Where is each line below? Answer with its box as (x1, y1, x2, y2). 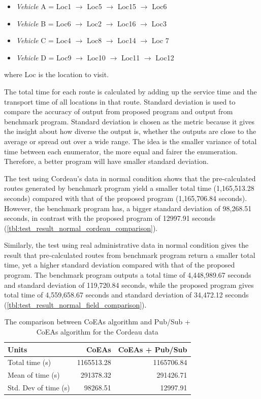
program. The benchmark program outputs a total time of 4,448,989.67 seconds (4, 270, 251, 280)
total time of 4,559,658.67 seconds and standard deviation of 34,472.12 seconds (4, 289, 249, 300)
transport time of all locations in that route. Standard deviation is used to (4, 96, 236, 107)
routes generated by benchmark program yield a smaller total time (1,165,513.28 (4, 183, 254, 193)
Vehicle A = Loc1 (16, 1, 72, 11)
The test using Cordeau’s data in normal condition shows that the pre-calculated (4, 173, 256, 183)
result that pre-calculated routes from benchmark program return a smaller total (4, 249, 255, 260)
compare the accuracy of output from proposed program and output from (4, 106, 233, 117)
